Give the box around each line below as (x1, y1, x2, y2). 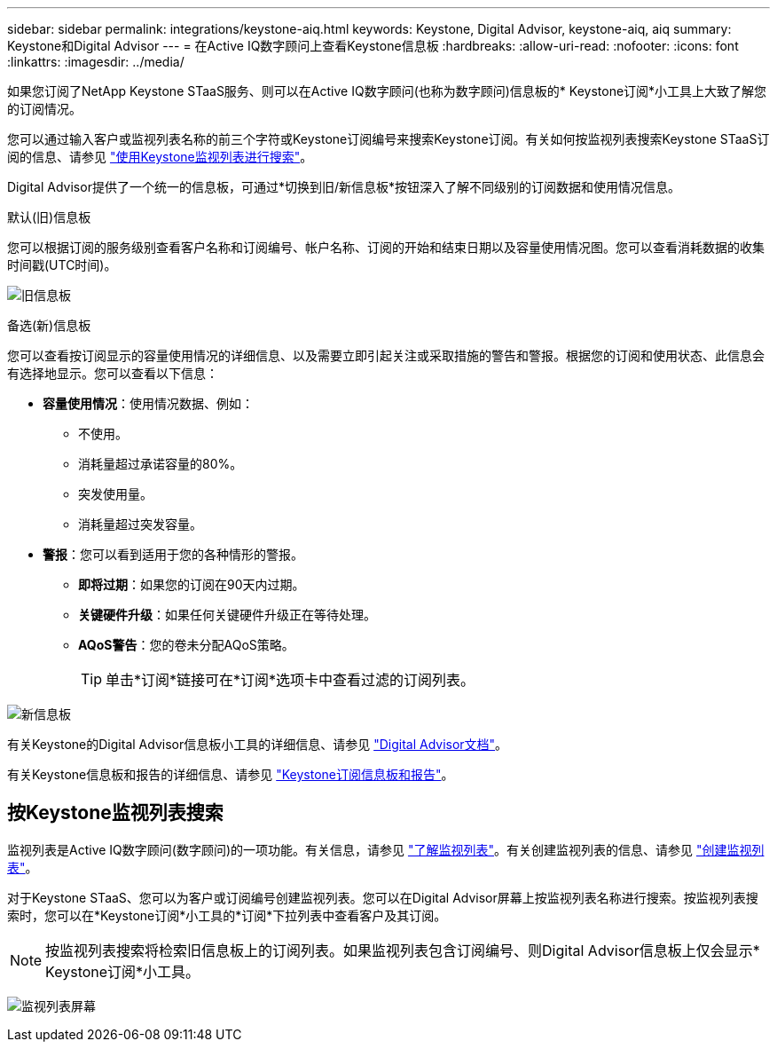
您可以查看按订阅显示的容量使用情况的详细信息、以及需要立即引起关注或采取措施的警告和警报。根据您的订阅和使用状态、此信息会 (7, 348, 765, 363)
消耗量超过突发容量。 (78, 517, 202, 532)
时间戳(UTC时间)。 (7, 257, 117, 272)
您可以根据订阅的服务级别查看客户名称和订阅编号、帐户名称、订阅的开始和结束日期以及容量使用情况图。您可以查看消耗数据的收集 (7, 240, 765, 255)
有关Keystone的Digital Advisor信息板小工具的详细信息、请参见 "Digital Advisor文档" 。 (7, 737, 508, 752)
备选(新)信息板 (7, 318, 91, 333)
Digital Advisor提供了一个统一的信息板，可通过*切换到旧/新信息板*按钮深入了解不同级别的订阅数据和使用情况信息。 (7, 179, 680, 194)
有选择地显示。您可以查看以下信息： (7, 366, 218, 381)
